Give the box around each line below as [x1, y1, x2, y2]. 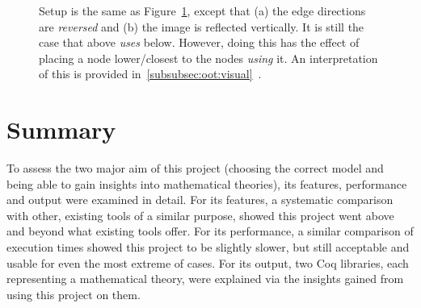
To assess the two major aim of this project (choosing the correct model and [6, 160, 384, 177]
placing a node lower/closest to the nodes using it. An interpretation [39, 49, 378, 66]
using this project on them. [6, 285, 141, 302]
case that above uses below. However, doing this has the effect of [39, 34, 360, 51]
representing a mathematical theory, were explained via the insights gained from [6, 270, 404, 287]
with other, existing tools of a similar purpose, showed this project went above [6, 206, 394, 223]
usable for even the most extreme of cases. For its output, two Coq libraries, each [6, 254, 409, 271]
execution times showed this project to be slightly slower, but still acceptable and [6, 239, 410, 256]
